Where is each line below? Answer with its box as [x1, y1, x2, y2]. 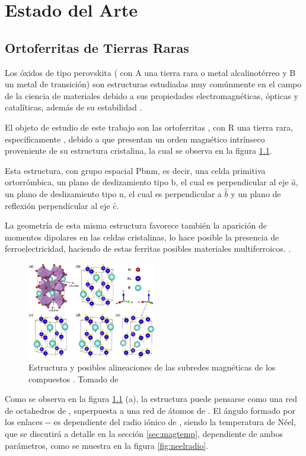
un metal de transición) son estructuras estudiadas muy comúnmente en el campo [5, 78, 302, 90]
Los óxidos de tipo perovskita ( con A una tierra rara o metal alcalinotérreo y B [5, 66, 296, 78]
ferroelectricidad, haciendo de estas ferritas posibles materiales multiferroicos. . [5, 242, 291, 255]
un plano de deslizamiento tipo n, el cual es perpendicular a [5, 187, 222, 199]
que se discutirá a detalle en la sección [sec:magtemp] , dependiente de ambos [5, 427, 283, 439]
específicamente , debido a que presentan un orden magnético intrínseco [5, 132, 265, 145]
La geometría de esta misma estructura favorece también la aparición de [5, 219, 267, 232]
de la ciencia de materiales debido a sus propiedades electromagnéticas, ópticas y [5, 89, 298, 102]
